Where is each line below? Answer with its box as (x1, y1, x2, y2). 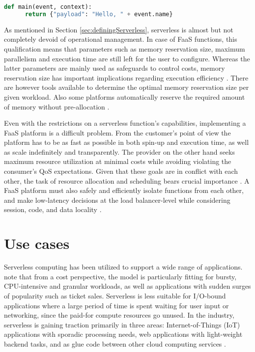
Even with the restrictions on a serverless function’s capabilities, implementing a (4, 118, 246, 128)
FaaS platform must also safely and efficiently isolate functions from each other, (4, 185, 244, 195)
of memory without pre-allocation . (4, 101, 110, 111)
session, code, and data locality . (4, 204, 102, 215)
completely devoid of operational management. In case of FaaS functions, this (4, 34, 237, 44)
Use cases (4, 233, 70, 253)
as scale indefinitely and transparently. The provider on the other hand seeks (4, 146, 235, 157)
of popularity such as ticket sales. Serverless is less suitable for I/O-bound (4, 290, 226, 300)
